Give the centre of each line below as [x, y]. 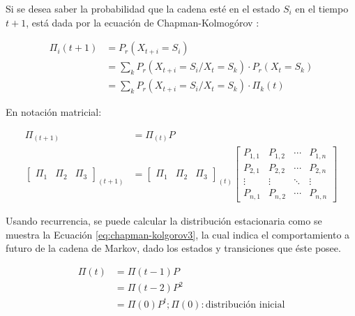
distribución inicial [245, 304]
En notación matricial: [54, 112]
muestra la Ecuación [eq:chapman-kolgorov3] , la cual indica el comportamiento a [178, 234]
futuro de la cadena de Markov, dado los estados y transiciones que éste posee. [173, 248]
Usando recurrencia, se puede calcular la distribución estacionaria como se [164, 220]
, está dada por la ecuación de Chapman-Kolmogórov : [143, 22]
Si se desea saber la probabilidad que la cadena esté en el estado [143, 8]
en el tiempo [322, 8]
